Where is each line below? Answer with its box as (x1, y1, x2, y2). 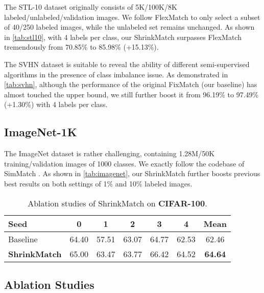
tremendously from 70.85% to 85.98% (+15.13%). (4, 41, 159, 52)
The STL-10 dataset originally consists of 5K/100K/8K (4, 2, 177, 12)
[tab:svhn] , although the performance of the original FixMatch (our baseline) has (4, 79, 257, 90)
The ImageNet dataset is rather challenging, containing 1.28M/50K (4, 148, 215, 159)
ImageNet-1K (4, 124, 77, 140)
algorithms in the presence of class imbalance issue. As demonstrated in (4, 69, 228, 79)
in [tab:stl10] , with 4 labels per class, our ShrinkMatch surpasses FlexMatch (4, 31, 242, 42)
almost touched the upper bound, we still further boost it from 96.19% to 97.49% (4, 89, 259, 99)
